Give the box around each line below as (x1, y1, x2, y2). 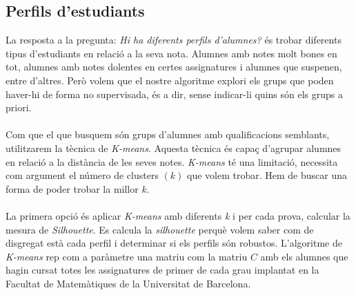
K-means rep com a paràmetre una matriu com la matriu (6, 249, 248, 263)
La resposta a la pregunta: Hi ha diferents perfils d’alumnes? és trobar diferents (6, 32, 342, 47)
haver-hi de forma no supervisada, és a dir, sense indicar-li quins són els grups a (6, 86, 343, 101)
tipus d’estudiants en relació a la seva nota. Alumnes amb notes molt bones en (6, 46, 337, 60)
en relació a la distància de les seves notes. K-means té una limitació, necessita (6, 154, 338, 169)
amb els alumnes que (260, 249, 348, 263)
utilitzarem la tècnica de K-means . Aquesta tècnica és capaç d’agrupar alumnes (6, 140, 342, 155)
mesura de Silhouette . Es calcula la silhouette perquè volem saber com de (6, 222, 314, 236)
